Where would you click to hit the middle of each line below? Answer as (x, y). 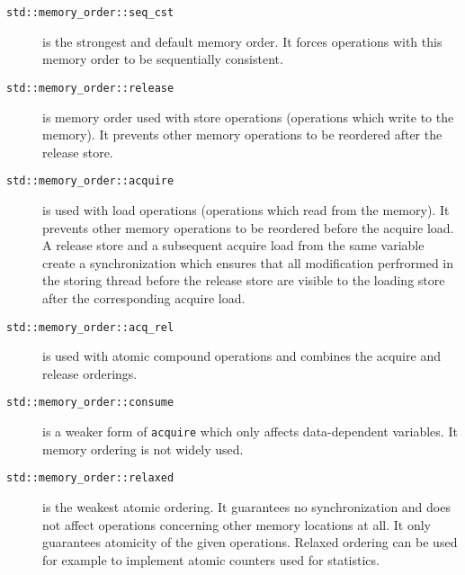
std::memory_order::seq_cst (90, 13)
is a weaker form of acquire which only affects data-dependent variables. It (250, 431)
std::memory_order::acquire (90, 181)
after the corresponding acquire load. (144, 297)
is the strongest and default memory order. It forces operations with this (242, 41)
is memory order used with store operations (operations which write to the (248, 117)
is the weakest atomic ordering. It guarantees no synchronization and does (246, 506)
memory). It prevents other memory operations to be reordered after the (242, 135)
